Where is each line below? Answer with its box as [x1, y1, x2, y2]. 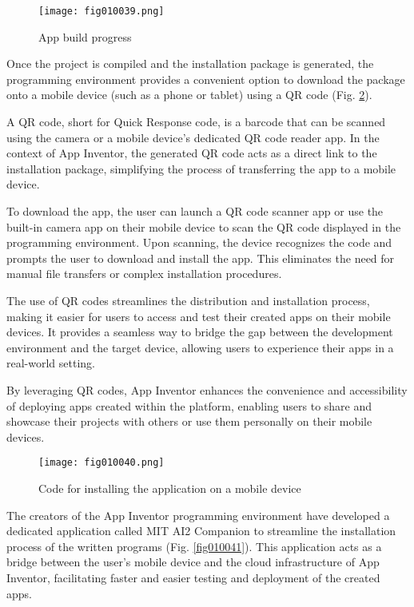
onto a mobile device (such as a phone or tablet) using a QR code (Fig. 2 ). [6, 86, 372, 103]
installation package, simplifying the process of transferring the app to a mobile [6, 160, 396, 177]
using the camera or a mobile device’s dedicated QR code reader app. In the [6, 129, 380, 145]
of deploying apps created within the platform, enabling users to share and [6, 397, 372, 414]
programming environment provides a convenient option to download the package [6, 70, 405, 87]
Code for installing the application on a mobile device [38, 479, 301, 496]
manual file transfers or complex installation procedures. [6, 265, 282, 282]
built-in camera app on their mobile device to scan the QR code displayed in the [6, 218, 401, 235]
